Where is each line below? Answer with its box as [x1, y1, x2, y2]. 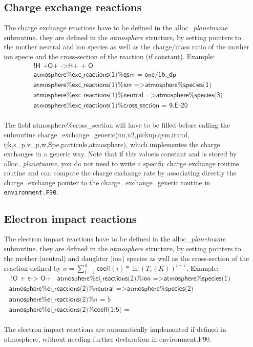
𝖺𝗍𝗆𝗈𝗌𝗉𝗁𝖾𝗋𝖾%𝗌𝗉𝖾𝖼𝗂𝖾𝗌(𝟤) [126, 285, 194, 293]
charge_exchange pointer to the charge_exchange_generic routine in [4, 177, 211, 187]
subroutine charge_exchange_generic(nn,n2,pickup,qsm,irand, [4, 129, 190, 139]
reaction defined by [4, 262, 61, 273]
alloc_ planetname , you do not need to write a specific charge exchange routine [4, 158, 239, 168]
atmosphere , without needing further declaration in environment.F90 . [4, 333, 211, 344]
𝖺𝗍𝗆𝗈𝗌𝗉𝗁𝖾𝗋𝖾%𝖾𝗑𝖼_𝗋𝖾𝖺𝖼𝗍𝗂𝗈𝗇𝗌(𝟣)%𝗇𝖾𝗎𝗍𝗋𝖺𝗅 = [33, 91, 151, 99]
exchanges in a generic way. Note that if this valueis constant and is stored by [4, 149, 237, 159]
